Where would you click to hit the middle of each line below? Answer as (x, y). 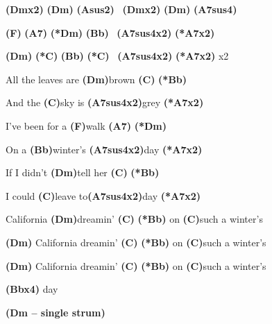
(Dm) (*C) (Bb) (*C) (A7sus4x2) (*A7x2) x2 (117, 56)
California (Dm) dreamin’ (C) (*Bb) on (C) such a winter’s (134, 219)
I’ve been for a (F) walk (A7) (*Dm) (86, 125)
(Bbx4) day (32, 289)
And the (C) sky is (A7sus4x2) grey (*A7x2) (105, 102)
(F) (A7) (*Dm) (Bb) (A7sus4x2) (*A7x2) (110, 32)
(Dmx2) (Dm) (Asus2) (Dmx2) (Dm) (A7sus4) (121, 9)
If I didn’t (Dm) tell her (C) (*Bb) (83, 172)
